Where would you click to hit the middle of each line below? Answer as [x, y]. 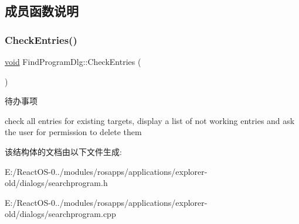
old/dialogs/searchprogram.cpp [60, 214]
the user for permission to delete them [73, 132]
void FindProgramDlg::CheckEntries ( [73, 61]
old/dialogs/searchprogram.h [56, 183]
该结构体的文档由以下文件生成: [63, 151]
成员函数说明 [42, 11]
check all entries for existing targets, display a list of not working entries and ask [150, 120]
